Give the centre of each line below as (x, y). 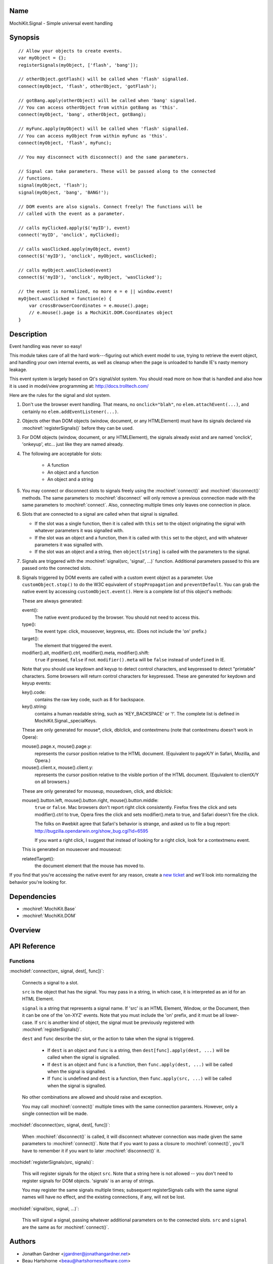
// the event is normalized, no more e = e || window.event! (96, 291)
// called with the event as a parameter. (72, 213)
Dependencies (33, 897)
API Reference (32, 946)
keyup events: (37, 683)
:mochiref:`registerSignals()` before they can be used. (78, 428)
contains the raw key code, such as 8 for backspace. (90, 699)
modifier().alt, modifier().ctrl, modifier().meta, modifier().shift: (86, 653)
